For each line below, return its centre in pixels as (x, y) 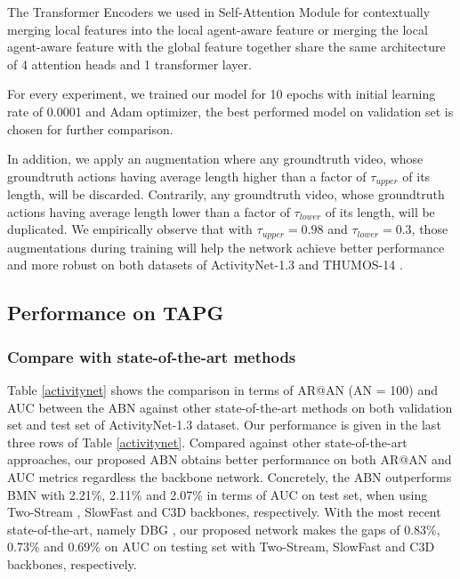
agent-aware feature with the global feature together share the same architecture (226, 47)
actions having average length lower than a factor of (149, 211)
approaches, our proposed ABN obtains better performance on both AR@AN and (230, 459)
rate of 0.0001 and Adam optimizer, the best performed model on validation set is (230, 111)
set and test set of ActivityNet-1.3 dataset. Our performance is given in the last (224, 425)
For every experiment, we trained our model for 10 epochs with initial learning (222, 94)
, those (430, 229)
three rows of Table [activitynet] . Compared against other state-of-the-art (207, 442)
